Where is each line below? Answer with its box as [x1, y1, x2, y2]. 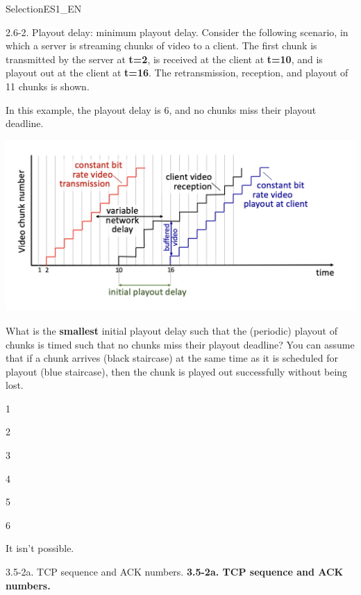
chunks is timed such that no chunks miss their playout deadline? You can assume [6, 337, 355, 351]
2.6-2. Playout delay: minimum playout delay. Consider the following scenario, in [6, 24, 349, 39]
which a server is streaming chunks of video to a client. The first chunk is [6, 38, 317, 53]
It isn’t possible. [6, 541, 74, 555]
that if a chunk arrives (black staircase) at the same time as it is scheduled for [6, 351, 338, 365]
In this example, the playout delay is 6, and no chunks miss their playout [6, 102, 317, 117]
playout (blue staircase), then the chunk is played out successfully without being [6, 364, 348, 378]
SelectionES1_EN [6, 1, 82, 15]
